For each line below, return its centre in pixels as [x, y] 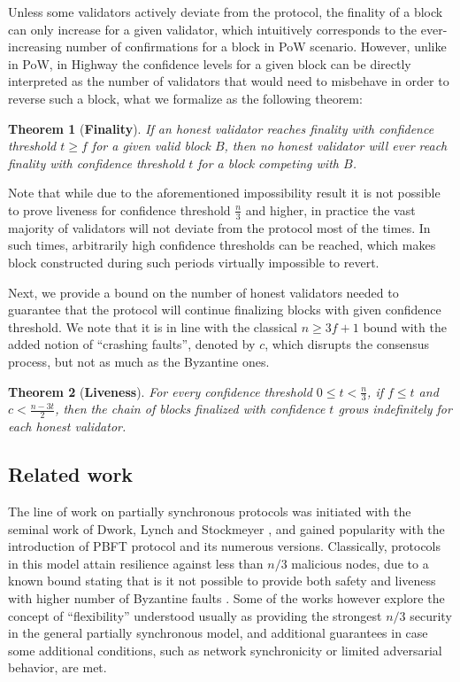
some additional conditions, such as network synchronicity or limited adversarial [225, 650]
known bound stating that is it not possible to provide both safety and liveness [222, 581]
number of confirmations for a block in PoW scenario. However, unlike [256, 46]
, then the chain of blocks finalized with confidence [190, 409]
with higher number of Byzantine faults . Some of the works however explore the [226, 597]
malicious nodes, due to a [360, 563]
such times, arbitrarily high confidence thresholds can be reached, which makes [222, 245]
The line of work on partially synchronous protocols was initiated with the [210, 511]
